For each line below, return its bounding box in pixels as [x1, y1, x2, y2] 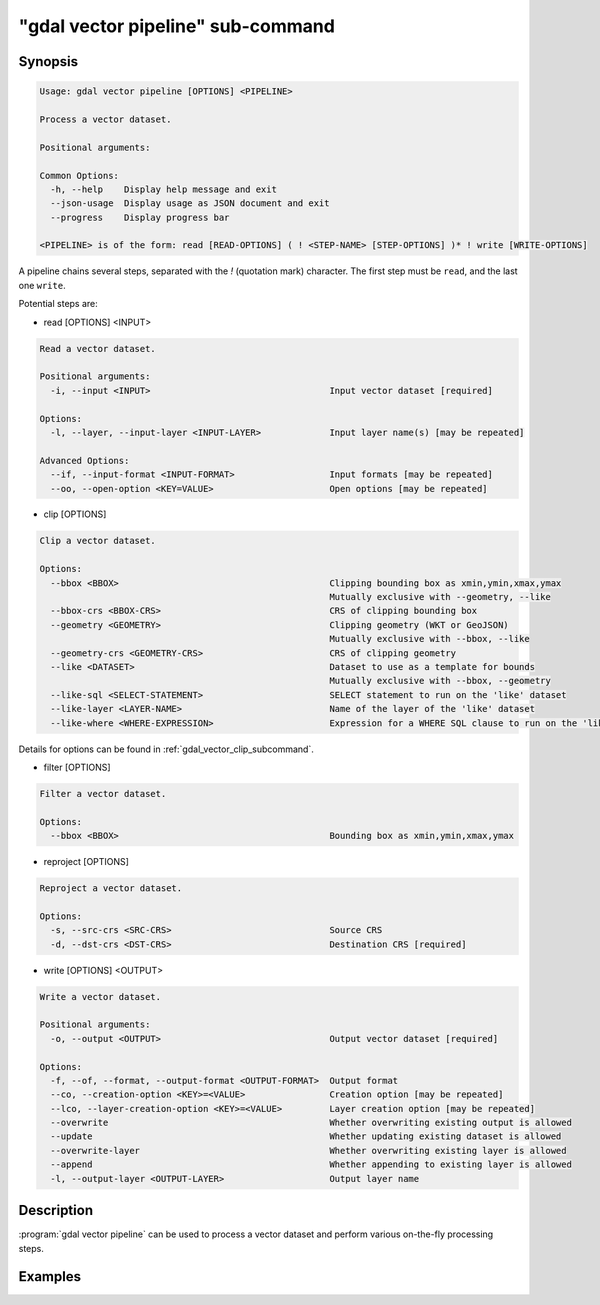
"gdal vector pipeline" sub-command [18, 15, 335, 37]
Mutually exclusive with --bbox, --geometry [329, 675, 552, 687]
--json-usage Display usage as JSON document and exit [50, 198, 330, 209]
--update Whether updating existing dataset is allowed [50, 1131, 562, 1142]
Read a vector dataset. [39, 343, 157, 354]
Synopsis [18, 53, 79, 70]
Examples [18, 1268, 82, 1285]
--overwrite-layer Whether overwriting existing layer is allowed [50, 1145, 567, 1156]
